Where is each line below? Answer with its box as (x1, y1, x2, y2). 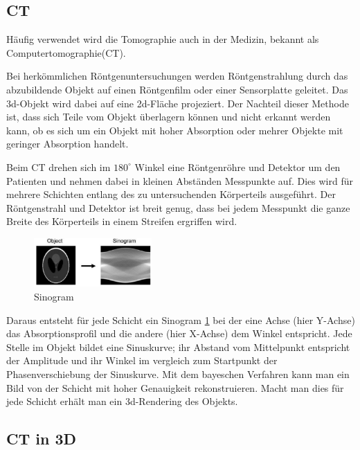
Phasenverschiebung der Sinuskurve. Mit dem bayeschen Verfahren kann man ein (6, 367, 350, 381)
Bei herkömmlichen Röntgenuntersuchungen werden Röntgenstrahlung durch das (6, 69, 348, 83)
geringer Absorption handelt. (6, 136, 129, 151)
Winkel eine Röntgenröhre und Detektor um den (134, 159, 341, 174)
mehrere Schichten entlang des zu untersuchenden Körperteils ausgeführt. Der (6, 187, 336, 201)
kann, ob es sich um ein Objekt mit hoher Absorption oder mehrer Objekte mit (6, 123, 343, 137)
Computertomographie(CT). (6, 45, 126, 60)
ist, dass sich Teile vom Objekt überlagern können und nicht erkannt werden (6, 109, 331, 124)
